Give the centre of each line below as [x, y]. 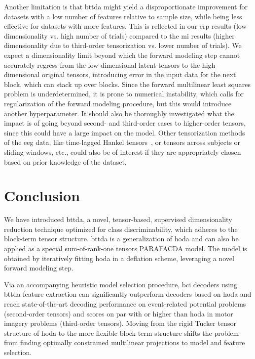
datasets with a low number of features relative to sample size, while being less [123, 16]
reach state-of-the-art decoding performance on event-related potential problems [125, 303]
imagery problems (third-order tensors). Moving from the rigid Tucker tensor [120, 323]
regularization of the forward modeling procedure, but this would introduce [118, 103]
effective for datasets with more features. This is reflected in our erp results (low [125, 26]
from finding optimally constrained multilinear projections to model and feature [125, 342]
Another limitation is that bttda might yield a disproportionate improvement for [126, 6]
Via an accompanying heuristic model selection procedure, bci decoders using [121, 284]
